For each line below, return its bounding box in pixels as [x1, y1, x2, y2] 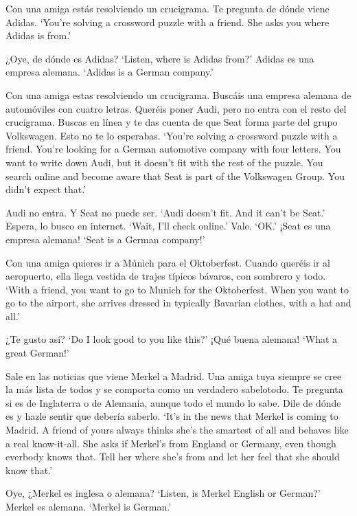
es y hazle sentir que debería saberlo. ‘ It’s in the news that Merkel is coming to [5, 409, 338, 423]
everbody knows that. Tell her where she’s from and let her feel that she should [5, 449, 340, 464]
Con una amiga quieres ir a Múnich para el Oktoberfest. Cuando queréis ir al [5, 255, 330, 269]
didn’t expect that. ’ [5, 182, 87, 197]
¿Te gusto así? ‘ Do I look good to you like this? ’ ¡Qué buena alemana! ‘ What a [5, 332, 338, 346]
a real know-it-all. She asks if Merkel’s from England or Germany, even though [5, 436, 336, 450]
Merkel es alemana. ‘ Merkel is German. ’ [5, 500, 172, 513]
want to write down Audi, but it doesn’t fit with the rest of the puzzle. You [5, 155, 323, 169]
